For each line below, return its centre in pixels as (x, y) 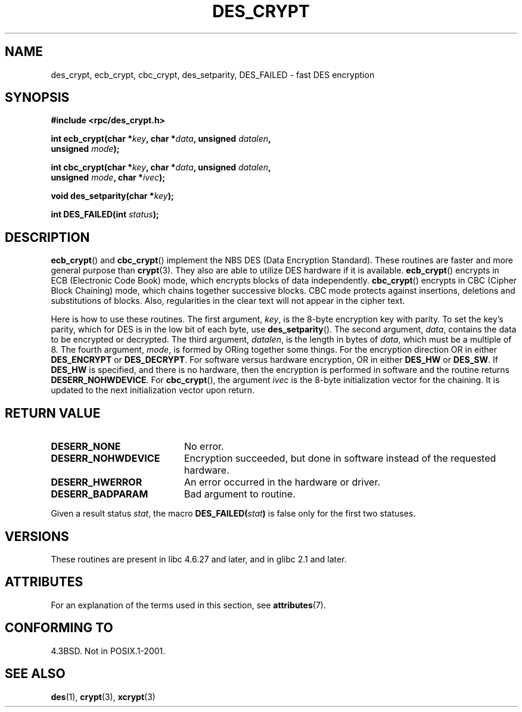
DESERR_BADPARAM (100, 494)
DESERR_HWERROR (97, 482)
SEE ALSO (35, 674)
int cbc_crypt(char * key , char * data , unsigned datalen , (161, 167)
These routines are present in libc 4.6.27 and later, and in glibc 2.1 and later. (199, 559)
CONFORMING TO (59, 628)
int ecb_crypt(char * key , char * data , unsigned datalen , (161, 139)
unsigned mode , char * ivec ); (108, 178)
